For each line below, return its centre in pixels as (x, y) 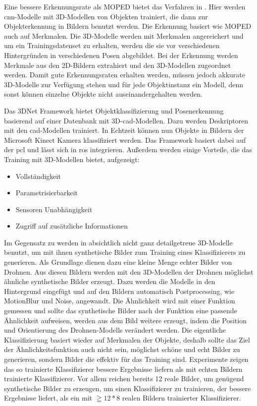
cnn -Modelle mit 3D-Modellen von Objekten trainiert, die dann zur (106, 16)
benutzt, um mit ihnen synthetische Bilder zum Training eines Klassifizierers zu (125, 252)
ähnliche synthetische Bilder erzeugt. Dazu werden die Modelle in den (110, 281)
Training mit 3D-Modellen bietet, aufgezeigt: (72, 159)
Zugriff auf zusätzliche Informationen (72, 226)
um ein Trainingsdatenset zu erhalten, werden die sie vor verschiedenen (112, 45)
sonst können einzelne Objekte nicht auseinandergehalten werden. (103, 94)
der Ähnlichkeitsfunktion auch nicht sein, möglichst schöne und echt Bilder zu (122, 349)
